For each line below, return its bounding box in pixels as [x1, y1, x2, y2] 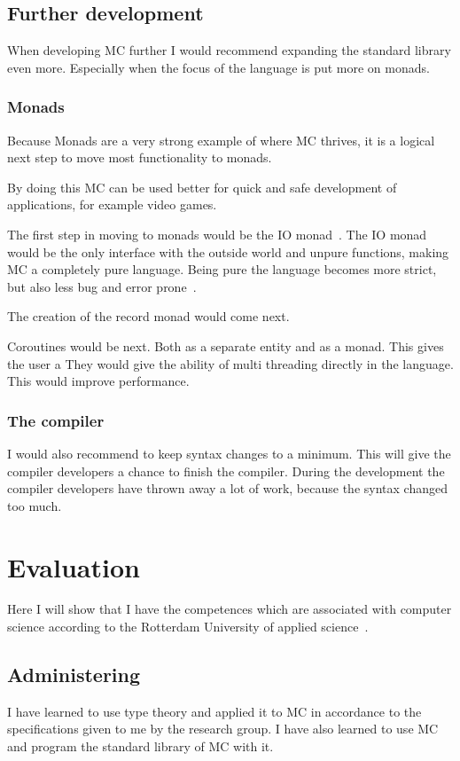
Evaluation [7, 548, 140, 584]
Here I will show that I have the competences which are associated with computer [7, 600, 452, 618]
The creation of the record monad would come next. [7, 307, 290, 326]
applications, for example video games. [7, 195, 217, 214]
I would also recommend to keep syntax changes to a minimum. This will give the [7, 443, 451, 462]
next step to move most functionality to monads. [7, 148, 272, 167]
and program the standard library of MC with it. [7, 737, 274, 756]
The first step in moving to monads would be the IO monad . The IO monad [7, 224, 427, 243]
